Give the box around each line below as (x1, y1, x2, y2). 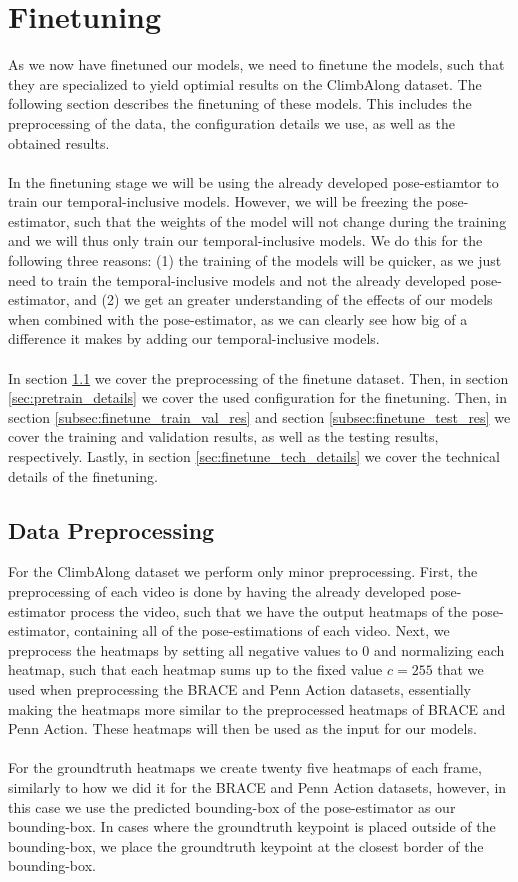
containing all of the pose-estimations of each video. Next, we (74, 620, 450, 641)
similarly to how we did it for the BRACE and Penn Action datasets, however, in (8, 776, 507, 797)
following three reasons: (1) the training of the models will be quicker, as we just (8, 250, 502, 271)
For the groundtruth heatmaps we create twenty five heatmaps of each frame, (8, 757, 482, 778)
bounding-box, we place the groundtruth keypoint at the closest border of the (8, 835, 484, 856)
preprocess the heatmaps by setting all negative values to (8, 639, 358, 660)
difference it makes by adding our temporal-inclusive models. (8, 328, 380, 349)
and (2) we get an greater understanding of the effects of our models (74, 289, 493, 310)
